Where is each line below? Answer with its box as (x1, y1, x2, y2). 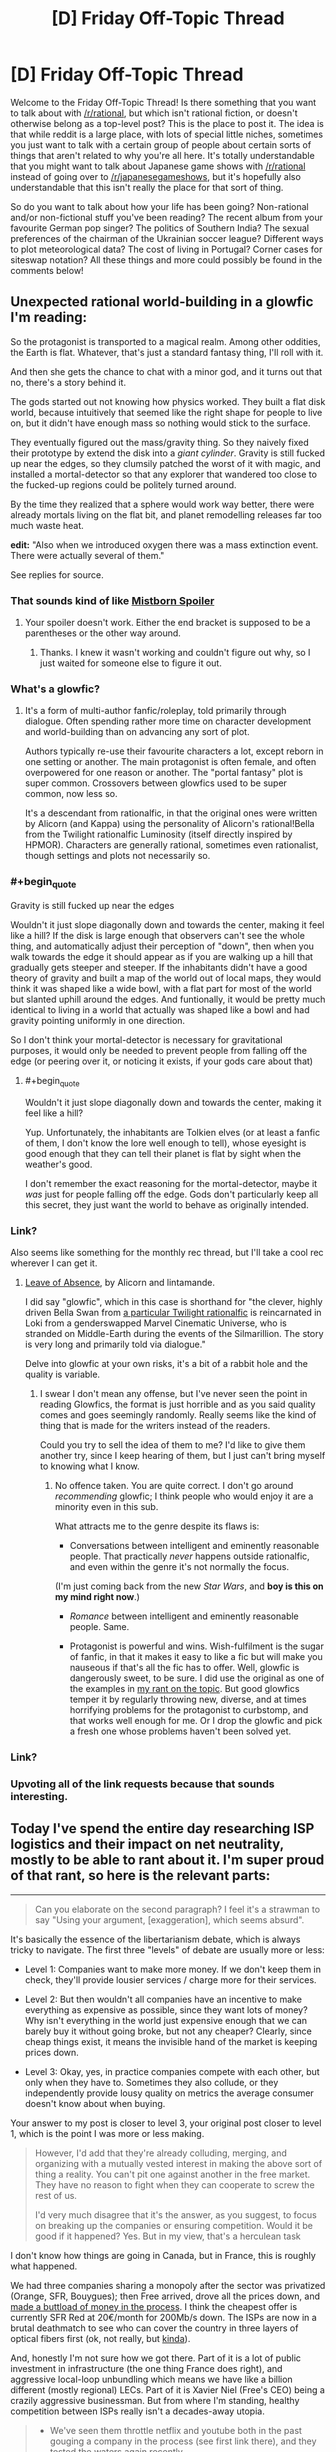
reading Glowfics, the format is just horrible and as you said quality (39, 1398, 316, 1410)
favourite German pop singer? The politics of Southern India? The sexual (10, 222, 310, 234)
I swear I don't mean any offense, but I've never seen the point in (39, 1388, 308, 1399)
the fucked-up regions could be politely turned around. (10, 478, 237, 491)
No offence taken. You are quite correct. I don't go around (54, 1480, 294, 1491)
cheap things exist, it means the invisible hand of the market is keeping (24, 2035, 318, 2047)
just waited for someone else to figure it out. (39, 657, 222, 669)
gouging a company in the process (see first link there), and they (49, 2435, 317, 2447)
